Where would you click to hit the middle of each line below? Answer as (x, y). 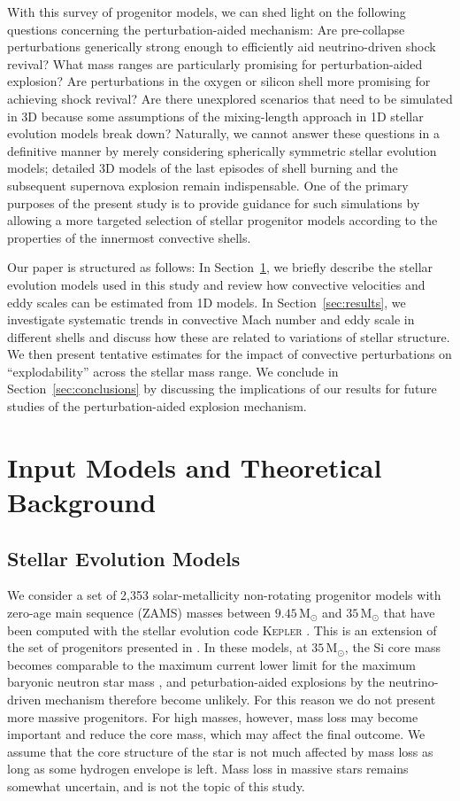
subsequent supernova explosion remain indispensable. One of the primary (208, 185)
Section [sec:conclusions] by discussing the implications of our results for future (222, 389)
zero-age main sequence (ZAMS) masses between (139, 613)
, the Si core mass (393, 647)
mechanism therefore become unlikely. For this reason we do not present (240, 699)
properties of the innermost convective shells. (129, 237)
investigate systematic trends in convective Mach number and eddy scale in (211, 319)
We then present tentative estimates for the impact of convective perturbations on (230, 354)
